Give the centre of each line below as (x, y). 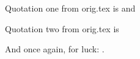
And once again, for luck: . (55, 49)
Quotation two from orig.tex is (62, 28)
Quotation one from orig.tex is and (70, 8)
